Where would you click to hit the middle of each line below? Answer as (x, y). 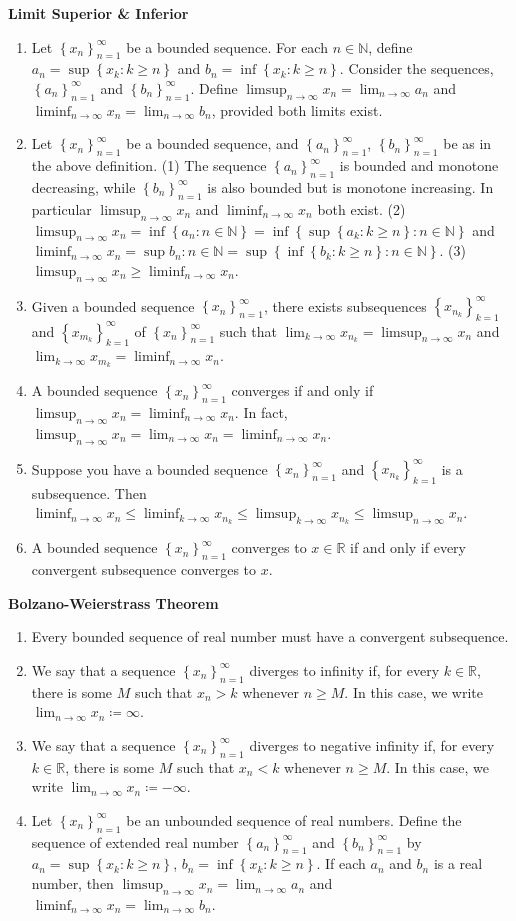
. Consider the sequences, (416, 68)
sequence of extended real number (135, 841)
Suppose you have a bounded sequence (149, 468)
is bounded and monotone (419, 165)
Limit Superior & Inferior (98, 13)
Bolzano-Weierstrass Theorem (113, 602)
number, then (72, 883)
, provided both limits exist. (297, 109)
